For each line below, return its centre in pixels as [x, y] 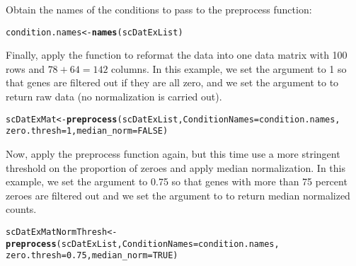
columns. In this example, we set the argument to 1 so [229, 68]
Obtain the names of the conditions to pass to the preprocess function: [159, 9]
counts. [21, 209]
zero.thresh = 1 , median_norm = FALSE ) [87, 131]
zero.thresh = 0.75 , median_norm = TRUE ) [92, 256]
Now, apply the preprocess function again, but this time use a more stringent [173, 153]
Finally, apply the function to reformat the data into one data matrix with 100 [177, 55]
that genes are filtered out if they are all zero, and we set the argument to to [172, 82]
